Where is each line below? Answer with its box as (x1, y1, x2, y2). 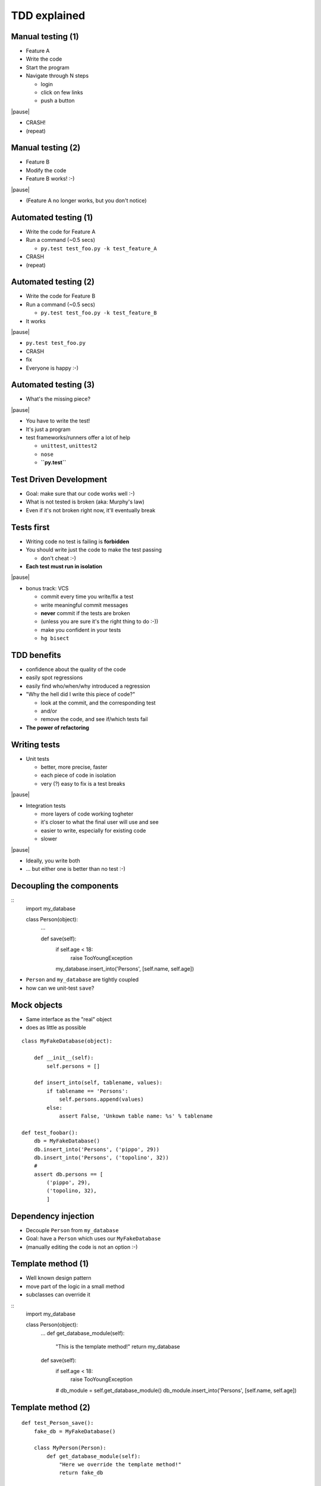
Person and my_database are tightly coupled (26, 976, 139, 983)
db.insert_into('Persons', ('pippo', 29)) (33, 1146, 160, 1153)
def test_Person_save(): (21, 1419, 94, 1427)
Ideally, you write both (26, 857, 80, 864)
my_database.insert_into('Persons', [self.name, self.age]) (55, 965, 194, 972)
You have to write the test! (26, 417, 90, 424)
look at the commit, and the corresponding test (40, 699, 156, 706)
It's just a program (26, 426, 71, 433)
